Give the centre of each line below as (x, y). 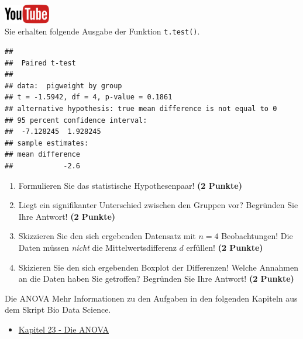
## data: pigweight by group (63, 86)
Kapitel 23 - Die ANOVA (63, 329)
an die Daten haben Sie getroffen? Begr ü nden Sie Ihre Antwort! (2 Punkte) (156, 279)
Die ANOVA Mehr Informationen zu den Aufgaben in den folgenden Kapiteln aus (151, 298)
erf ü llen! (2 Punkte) (225, 247)
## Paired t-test (40, 63)
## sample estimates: (47, 143)
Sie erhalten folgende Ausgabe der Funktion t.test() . (102, 31)
